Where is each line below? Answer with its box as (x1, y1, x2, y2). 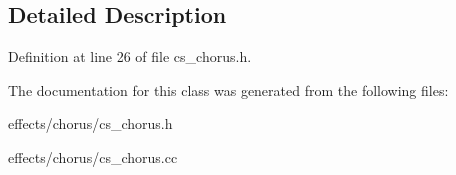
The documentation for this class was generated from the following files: (8, 79, 449, 100)
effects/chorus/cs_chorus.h (8, 113, 173, 134)
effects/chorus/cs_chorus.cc (8, 146, 178, 167)
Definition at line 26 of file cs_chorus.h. (8, 46, 252, 67)
